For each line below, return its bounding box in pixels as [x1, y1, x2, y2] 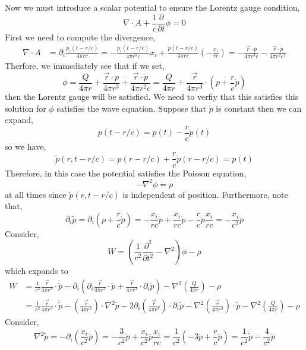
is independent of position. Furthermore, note [122, 188, 288, 200]
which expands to [5, 264, 68, 277]
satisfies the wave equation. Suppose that [56, 102, 206, 114]
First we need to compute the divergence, [5, 30, 156, 43]
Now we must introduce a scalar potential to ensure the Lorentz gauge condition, [5, 1, 300, 13]
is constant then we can [216, 102, 302, 114]
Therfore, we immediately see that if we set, [5, 59, 165, 71]
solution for [5, 102, 46, 114]
